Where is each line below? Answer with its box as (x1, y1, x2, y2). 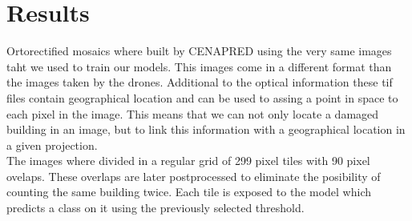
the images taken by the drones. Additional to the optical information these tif (6, 74, 393, 90)
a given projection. (6, 136, 98, 153)
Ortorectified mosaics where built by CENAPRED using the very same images (6, 42, 392, 59)
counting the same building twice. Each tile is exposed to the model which (6, 183, 372, 200)
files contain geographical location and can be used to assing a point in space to (6, 89, 398, 106)
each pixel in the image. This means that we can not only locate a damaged (6, 105, 379, 122)
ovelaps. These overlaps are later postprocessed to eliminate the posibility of (6, 167, 381, 184)
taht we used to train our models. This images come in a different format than (6, 58, 392, 74)
